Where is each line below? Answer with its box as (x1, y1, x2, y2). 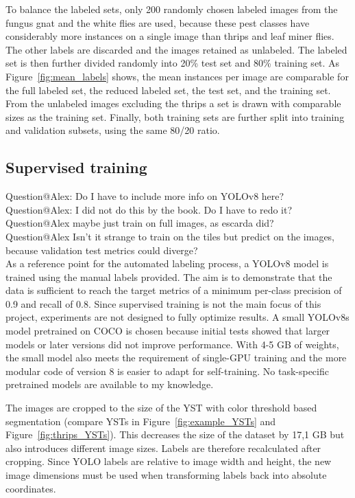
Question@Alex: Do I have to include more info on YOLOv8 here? (5, 189, 284, 203)
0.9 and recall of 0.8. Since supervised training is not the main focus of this (5, 296, 321, 310)
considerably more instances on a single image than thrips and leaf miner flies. (5, 29, 334, 43)
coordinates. (5, 481, 56, 495)
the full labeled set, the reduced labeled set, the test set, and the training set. (5, 82, 331, 97)
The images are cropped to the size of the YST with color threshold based (5, 400, 317, 415)
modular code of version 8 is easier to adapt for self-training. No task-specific (5, 363, 329, 378)
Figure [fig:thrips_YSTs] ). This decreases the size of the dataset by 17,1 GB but (5, 427, 345, 442)
